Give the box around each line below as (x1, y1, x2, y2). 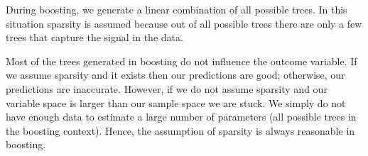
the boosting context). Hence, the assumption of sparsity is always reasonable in (6, 123, 355, 138)
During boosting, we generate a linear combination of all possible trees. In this (6, 2, 347, 16)
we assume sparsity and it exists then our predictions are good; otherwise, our (6, 67, 345, 82)
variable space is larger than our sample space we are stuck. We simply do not (6, 95, 346, 110)
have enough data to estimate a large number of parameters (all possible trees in (6, 109, 357, 124)
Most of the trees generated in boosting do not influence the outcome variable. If (6, 53, 357, 68)
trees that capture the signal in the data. (6, 30, 183, 45)
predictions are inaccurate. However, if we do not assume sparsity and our (6, 81, 328, 96)
